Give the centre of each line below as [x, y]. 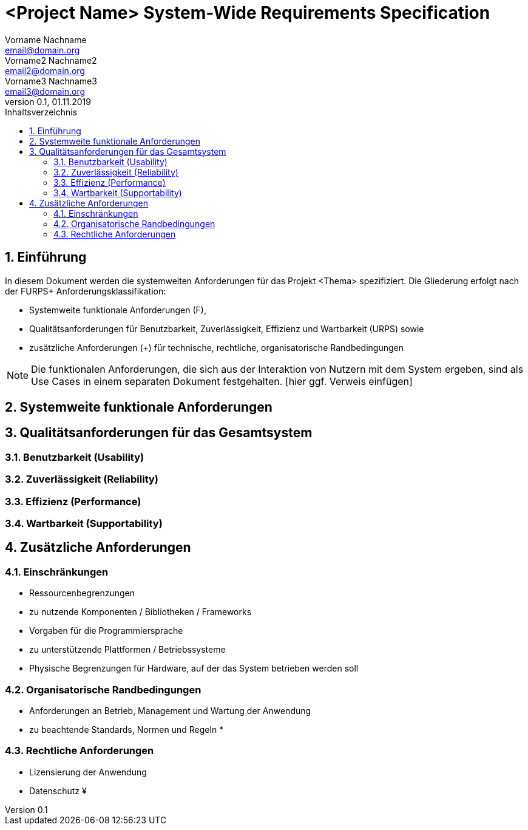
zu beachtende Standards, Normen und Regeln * [127, 729]
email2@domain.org [45, 70]
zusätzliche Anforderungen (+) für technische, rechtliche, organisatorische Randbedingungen [217, 347]
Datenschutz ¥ [58, 791]
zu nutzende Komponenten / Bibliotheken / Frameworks [140, 612]
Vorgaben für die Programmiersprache [106, 631]
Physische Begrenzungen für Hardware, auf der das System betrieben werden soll [194, 668]
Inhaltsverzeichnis [41, 112]
